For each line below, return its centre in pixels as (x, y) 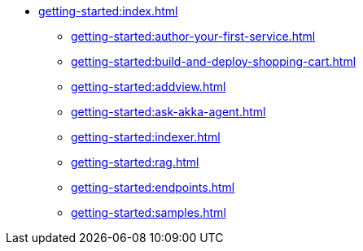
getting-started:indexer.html (146, 137)
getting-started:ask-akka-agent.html (168, 112)
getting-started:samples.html (149, 212)
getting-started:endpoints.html (153, 187)
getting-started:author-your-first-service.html (193, 36)
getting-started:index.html (108, 11)
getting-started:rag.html (135, 162)
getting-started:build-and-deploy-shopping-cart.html (214, 61)
